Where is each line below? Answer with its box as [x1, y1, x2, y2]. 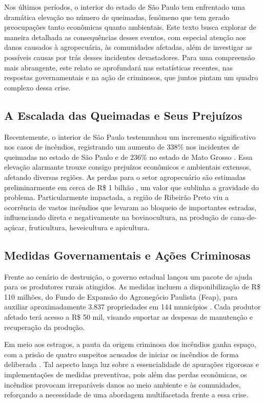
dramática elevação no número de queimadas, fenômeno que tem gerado [4, 11, 230, 22]
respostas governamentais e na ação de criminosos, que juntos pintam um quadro [4, 72, 258, 83]
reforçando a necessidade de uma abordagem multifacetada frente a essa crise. [4, 389, 249, 400]
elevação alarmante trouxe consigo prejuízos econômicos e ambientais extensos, [4, 161, 251, 172]
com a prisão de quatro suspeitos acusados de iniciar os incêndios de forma [4, 349, 239, 359]
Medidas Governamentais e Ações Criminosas [4, 247, 251, 263]
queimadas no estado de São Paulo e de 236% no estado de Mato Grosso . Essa [4, 151, 253, 162]
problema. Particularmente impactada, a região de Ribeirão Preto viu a [4, 192, 229, 203]
